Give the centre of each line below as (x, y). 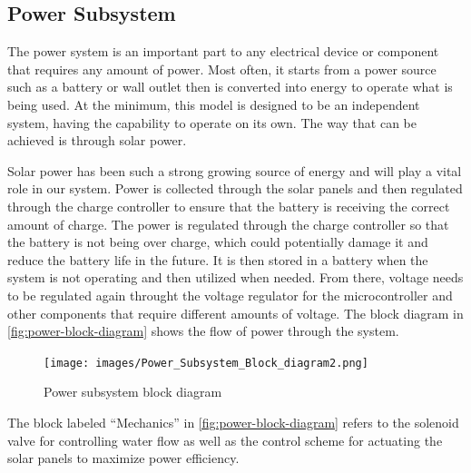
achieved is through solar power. (97, 140)
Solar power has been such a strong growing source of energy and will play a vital (235, 170)
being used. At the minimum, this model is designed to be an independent (214, 104)
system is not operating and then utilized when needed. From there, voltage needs (235, 277)
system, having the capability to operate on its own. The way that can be (212, 122)
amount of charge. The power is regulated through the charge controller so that (228, 224)
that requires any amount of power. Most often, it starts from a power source (222, 69)
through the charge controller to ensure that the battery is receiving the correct (229, 206)
